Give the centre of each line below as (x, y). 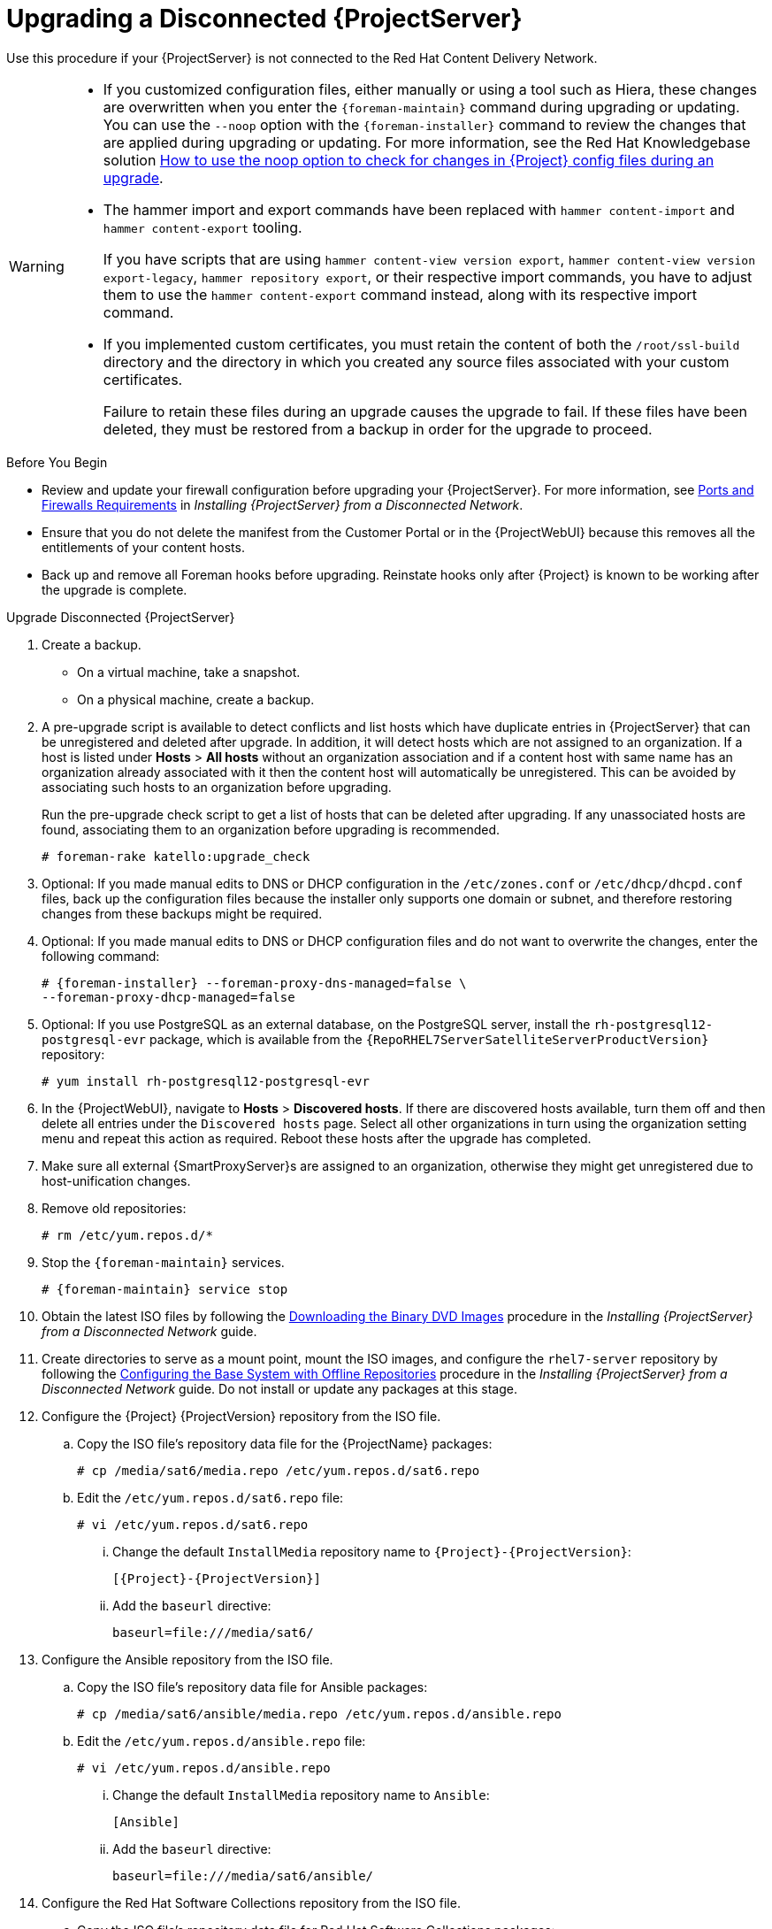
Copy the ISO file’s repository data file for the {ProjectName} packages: (285, 1443)
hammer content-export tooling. (203, 227)
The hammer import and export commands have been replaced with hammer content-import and (419, 209)
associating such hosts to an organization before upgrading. (217, 787)
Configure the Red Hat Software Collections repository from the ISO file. (251, 1902)
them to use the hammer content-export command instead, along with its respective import (400, 294)
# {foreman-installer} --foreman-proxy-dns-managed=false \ (254, 983)
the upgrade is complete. (115, 589)
